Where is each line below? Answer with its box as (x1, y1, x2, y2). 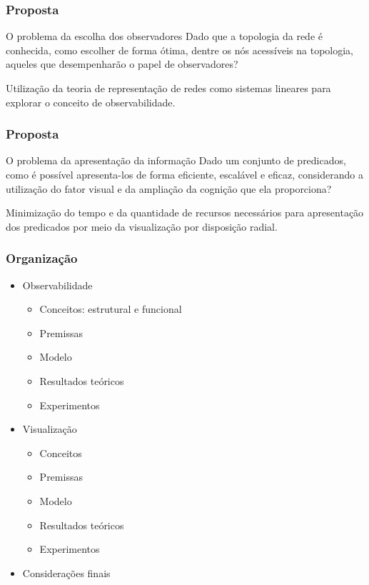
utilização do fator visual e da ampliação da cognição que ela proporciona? (6, 181, 332, 196)
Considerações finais (22, 565, 111, 580)
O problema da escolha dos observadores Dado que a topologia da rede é (6, 29, 323, 44)
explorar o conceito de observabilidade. (6, 94, 176, 109)
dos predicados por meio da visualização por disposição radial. (6, 219, 278, 234)
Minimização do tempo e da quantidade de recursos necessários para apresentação (6, 205, 364, 220)
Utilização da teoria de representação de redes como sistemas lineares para (6, 81, 331, 95)
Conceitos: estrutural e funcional (39, 301, 182, 316)
